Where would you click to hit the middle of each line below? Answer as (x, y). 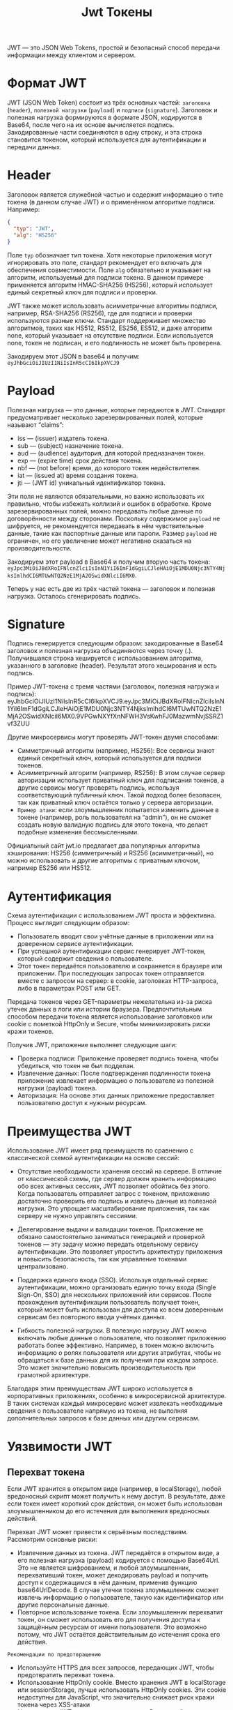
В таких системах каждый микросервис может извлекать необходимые (115, 1404)
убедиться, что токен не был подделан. (76, 1066)
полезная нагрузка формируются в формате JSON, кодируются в (105, 118)
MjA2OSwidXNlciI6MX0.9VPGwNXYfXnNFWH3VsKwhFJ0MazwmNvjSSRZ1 (115, 717)
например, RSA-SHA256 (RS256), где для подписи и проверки (100, 313)
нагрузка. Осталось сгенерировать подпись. (74, 596)
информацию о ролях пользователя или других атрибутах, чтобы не (119, 1353)
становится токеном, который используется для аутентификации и (107, 140)
